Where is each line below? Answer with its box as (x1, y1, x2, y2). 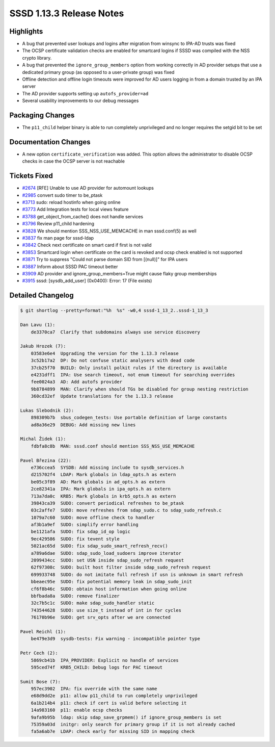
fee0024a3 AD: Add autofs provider (31, 379, 122, 385)
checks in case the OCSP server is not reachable (22, 158, 125, 164)
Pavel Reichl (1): (20, 629, 66, 634)
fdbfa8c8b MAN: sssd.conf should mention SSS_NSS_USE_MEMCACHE (31, 443, 195, 449)
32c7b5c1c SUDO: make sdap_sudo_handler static (31, 600, 155, 606)
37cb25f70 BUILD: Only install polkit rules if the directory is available (31, 365, 227, 371)
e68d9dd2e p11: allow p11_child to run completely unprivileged (31, 693, 198, 699)
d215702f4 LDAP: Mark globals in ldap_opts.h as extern (31, 472, 176, 478)
